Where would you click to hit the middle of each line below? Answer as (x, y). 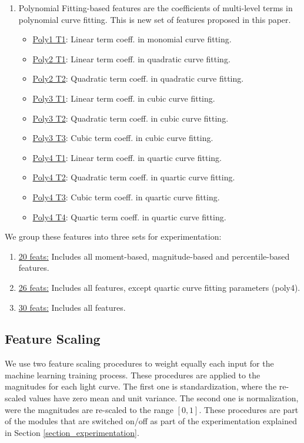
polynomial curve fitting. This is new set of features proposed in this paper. (155, 19)
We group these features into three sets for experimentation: (113, 236)
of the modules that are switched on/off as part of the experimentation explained (151, 421)
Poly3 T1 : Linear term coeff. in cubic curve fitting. (124, 98)
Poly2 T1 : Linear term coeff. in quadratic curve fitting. (131, 58)
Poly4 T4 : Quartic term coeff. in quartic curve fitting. (129, 217)
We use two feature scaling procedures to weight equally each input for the (139, 363)
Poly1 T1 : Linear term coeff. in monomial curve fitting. (132, 39)
